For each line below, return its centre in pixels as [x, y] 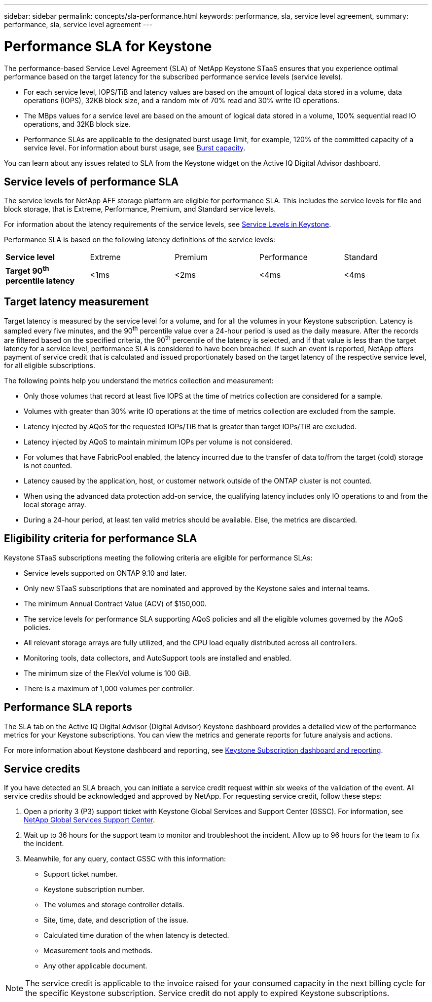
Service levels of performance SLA [91, 182]
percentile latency [40, 280]
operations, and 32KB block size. [77, 124]
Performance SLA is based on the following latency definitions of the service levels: [140, 240]
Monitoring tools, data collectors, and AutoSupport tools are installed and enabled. [158, 658]
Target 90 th [27, 270]
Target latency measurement [76, 302]
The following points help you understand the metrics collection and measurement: [139, 380]
